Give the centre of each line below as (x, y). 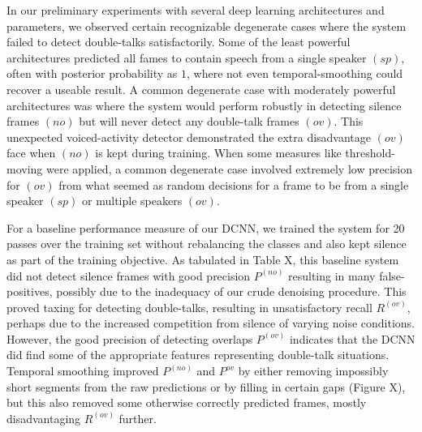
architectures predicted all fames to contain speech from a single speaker (187, 57)
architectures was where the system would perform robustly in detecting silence (204, 105)
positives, (30, 291)
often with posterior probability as (92, 73)
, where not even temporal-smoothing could (295, 73)
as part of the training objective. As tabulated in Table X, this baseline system (203, 259)
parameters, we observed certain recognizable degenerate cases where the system (207, 26)
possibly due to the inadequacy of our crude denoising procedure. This (231, 291)
